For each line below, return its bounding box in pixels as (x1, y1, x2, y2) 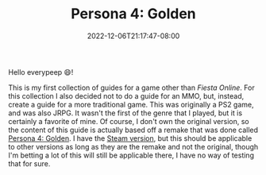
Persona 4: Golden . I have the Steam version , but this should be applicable (8, 133, 253, 143)
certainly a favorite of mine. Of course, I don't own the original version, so (8, 116, 249, 126)
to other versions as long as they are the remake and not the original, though (8, 142, 259, 151)
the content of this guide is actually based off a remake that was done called (8, 125, 259, 134)
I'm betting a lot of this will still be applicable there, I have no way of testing (8, 150, 254, 160)
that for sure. (8, 158, 51, 168)
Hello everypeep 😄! (8, 67, 74, 76)
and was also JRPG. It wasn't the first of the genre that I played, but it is (8, 108, 243, 118)
